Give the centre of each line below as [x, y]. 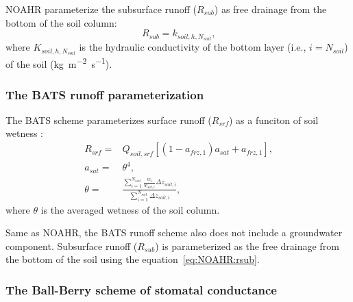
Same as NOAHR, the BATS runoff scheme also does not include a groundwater [174, 232]
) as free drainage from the [270, 9]
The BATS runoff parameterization [105, 94]
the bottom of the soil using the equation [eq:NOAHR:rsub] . [133, 259]
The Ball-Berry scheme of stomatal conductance [141, 289]
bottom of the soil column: [61, 22]
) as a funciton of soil [274, 119]
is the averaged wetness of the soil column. [130, 209]
